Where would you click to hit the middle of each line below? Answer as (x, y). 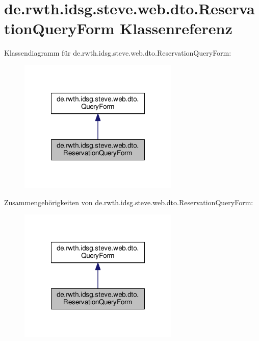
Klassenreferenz (176, 28)
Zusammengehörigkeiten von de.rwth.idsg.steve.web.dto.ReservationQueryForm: (129, 202)
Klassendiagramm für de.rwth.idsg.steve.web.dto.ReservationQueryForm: (118, 53)
